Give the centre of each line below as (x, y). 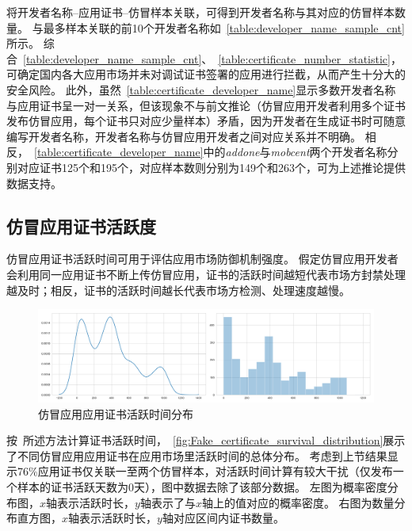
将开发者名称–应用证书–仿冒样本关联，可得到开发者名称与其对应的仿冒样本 (200, 12)
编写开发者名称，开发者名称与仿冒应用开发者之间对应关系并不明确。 (184, 136)
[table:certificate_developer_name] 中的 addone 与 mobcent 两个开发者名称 (211, 152)
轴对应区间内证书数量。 (223, 518)
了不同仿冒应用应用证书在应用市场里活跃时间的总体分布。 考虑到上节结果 (197, 455)
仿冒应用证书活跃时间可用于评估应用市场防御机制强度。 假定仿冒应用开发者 (202, 259)
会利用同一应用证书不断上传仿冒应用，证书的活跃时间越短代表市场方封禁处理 (206, 274)
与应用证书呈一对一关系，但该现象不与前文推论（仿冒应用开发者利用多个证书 (206, 105)
